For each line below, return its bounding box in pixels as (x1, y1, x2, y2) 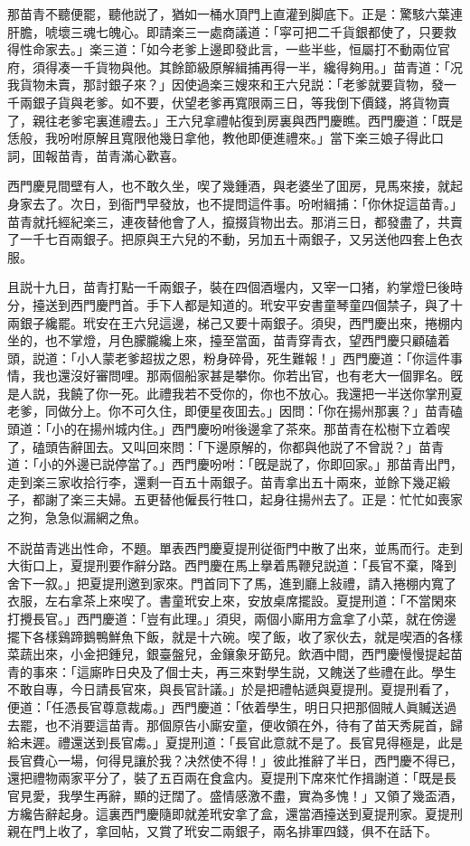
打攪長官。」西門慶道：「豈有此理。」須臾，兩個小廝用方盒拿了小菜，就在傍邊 (7, 609, 456, 627)
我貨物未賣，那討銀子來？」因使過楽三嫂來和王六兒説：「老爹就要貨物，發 (7, 75, 444, 94)
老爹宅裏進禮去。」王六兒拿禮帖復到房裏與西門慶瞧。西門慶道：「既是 (57, 110, 463, 129)
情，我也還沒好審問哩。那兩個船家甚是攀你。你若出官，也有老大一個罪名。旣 (7, 366, 463, 385)
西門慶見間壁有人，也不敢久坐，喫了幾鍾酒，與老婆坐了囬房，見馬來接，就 (7, 176, 450, 195)
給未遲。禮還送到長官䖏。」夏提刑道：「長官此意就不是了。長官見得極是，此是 (7, 733, 463, 752)
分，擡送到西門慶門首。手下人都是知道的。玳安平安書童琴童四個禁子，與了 (7, 295, 450, 314)
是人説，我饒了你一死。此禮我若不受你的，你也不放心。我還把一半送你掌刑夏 (7, 383, 463, 402)
